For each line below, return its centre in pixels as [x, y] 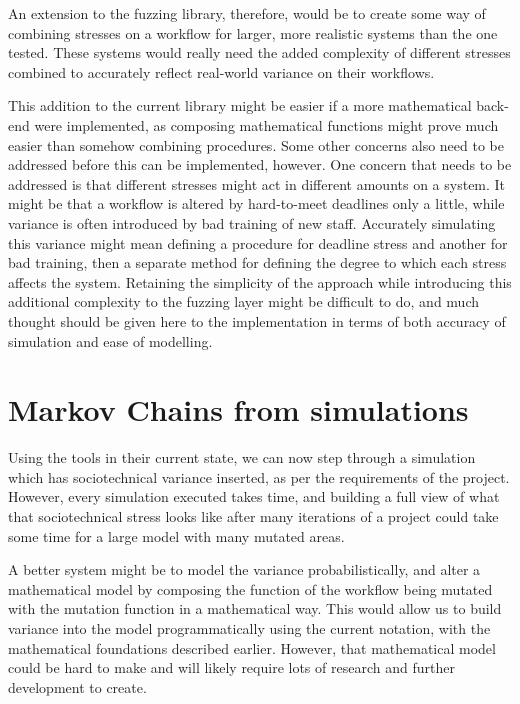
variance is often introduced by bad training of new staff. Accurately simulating [252, 222]
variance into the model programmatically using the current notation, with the [249, 627]
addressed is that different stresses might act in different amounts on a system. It [257, 183]
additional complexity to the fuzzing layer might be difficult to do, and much [244, 301]
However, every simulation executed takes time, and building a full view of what [254, 496]
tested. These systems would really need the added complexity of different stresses [259, 52]
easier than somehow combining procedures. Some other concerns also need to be [256, 144]
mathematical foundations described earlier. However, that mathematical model [252, 647]
